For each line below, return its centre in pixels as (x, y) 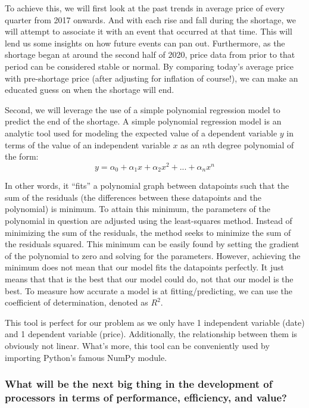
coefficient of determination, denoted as (77, 302)
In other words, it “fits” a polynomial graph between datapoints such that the (147, 186)
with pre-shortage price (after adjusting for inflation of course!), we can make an (152, 78)
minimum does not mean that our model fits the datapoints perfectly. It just (145, 267)
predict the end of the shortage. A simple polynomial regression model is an (143, 121)
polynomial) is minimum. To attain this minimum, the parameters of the (138, 209)
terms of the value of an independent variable (88, 144)
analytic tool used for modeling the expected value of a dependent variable (141, 133)
